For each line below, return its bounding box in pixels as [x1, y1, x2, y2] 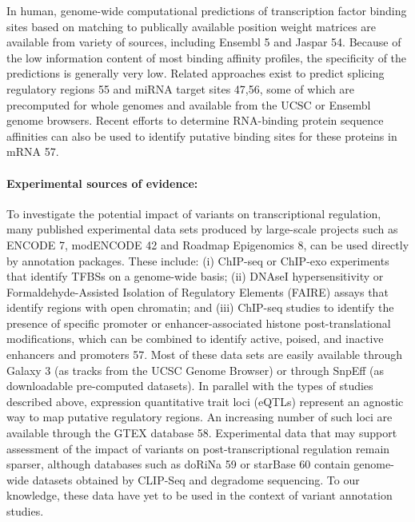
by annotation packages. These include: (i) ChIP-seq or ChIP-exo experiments [6, 252, 389, 269]
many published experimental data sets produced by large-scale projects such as [6, 221, 398, 237]
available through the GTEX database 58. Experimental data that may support [6, 424, 397, 441]
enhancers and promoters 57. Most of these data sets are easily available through [6, 346, 402, 363]
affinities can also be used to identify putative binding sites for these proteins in [6, 127, 397, 144]
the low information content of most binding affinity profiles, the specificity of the [6, 49, 407, 66]
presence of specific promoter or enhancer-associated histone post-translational [6, 314, 391, 331]
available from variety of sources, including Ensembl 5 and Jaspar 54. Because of [6, 34, 401, 50]
